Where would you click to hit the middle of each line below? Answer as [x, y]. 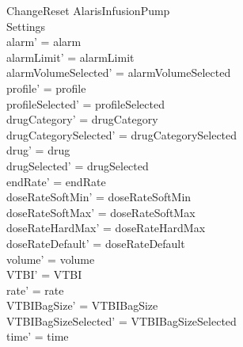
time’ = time [38, 336]
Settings [26, 26]
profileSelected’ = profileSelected [85, 103]
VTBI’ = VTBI [44, 275]
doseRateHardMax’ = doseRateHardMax [106, 228]
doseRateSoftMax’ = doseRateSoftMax [101, 212]
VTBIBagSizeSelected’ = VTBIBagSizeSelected [121, 320]
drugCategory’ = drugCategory [82, 119]
